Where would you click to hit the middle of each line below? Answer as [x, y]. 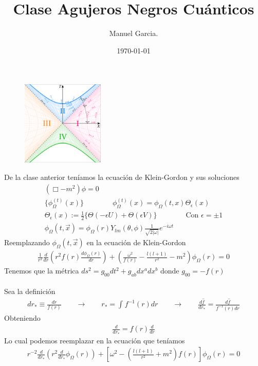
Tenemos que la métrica [42, 271]
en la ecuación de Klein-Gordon [136, 242]
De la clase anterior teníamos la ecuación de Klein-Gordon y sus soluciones [122, 177]
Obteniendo [22, 318]
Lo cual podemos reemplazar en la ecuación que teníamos [95, 340]
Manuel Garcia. [134, 33]
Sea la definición [30, 291]
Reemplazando [27, 242]
